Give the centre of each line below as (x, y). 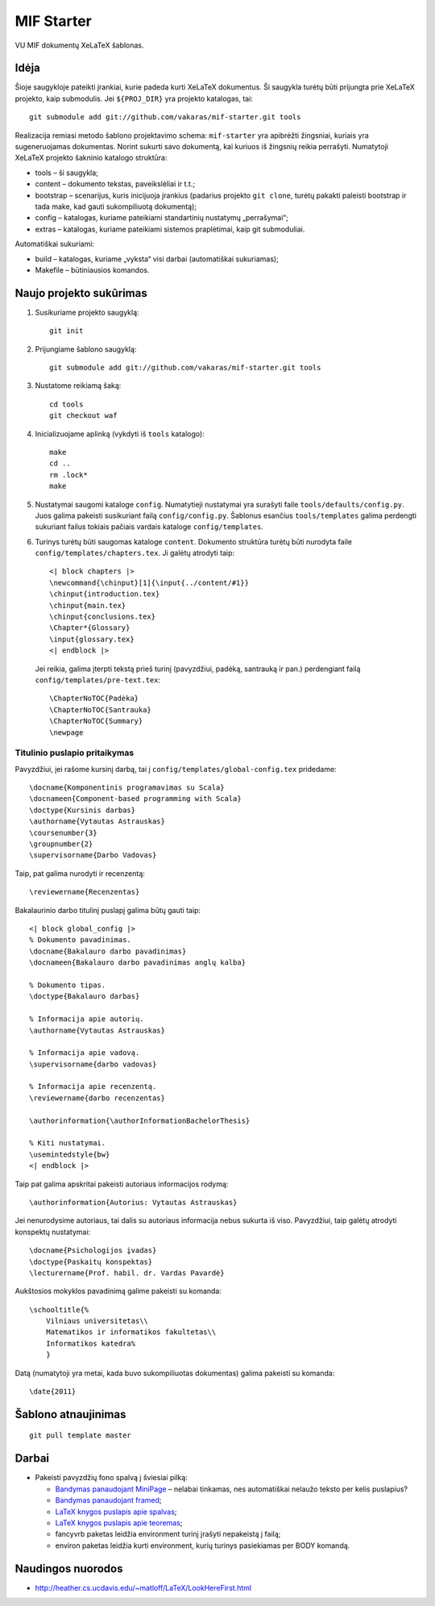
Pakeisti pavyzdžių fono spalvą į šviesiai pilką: (112, 1478)
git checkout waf (83, 416)
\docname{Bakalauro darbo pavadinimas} (108, 951)
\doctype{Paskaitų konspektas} (91, 1262)
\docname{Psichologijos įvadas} (93, 1251)
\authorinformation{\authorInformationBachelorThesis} (140, 1120)
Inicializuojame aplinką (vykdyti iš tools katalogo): (120, 434)
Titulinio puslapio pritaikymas (75, 753)
